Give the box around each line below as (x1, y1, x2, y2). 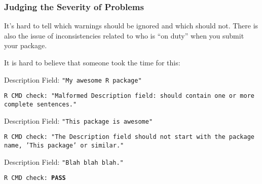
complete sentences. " (4, 100, 77, 108)
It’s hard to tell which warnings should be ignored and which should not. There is (4, 20, 258, 31)
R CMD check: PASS (4, 174, 66, 182)
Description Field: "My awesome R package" (4, 74, 142, 85)
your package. (4, 40, 47, 51)
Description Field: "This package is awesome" (4, 115, 153, 126)
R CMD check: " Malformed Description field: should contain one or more (4, 92, 254, 100)
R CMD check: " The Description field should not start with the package (4, 133, 254, 141)
